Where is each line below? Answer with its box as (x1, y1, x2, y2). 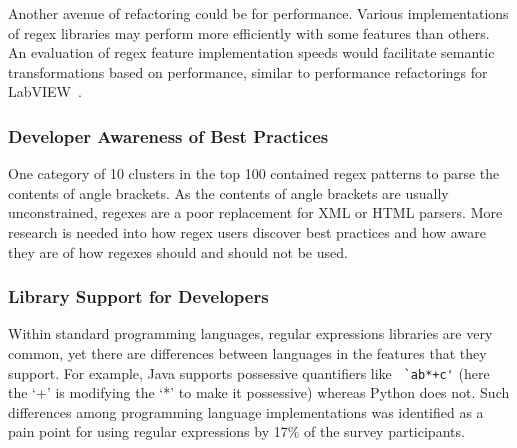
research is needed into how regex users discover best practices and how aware (8, 221, 486, 242)
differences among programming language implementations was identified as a (8, 401, 484, 422)
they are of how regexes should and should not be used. (8, 241, 348, 262)
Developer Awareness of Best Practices (8, 123, 329, 148)
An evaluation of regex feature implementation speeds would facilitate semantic (8, 42, 495, 63)
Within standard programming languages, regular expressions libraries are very (8, 323, 493, 344)
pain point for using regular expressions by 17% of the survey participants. (8, 421, 465, 442)
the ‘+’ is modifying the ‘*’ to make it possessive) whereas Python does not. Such (8, 382, 510, 403)
